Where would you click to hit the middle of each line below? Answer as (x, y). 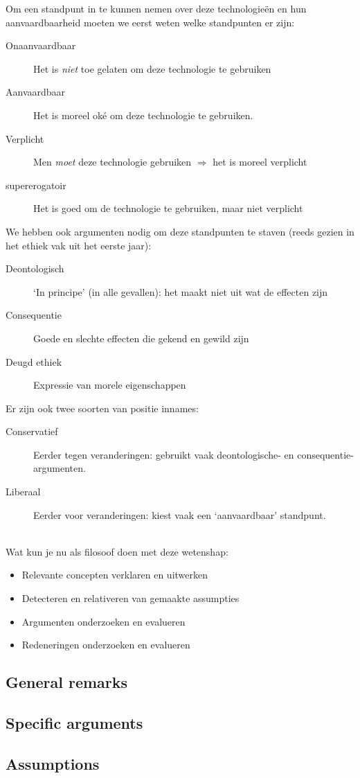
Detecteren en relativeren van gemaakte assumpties (130, 598)
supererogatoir (36, 185)
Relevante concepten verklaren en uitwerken (115, 575)
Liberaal (23, 492)
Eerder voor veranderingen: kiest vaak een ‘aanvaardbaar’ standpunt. (180, 514)
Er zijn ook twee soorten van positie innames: (102, 408)
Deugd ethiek (34, 361)
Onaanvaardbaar (41, 45)
